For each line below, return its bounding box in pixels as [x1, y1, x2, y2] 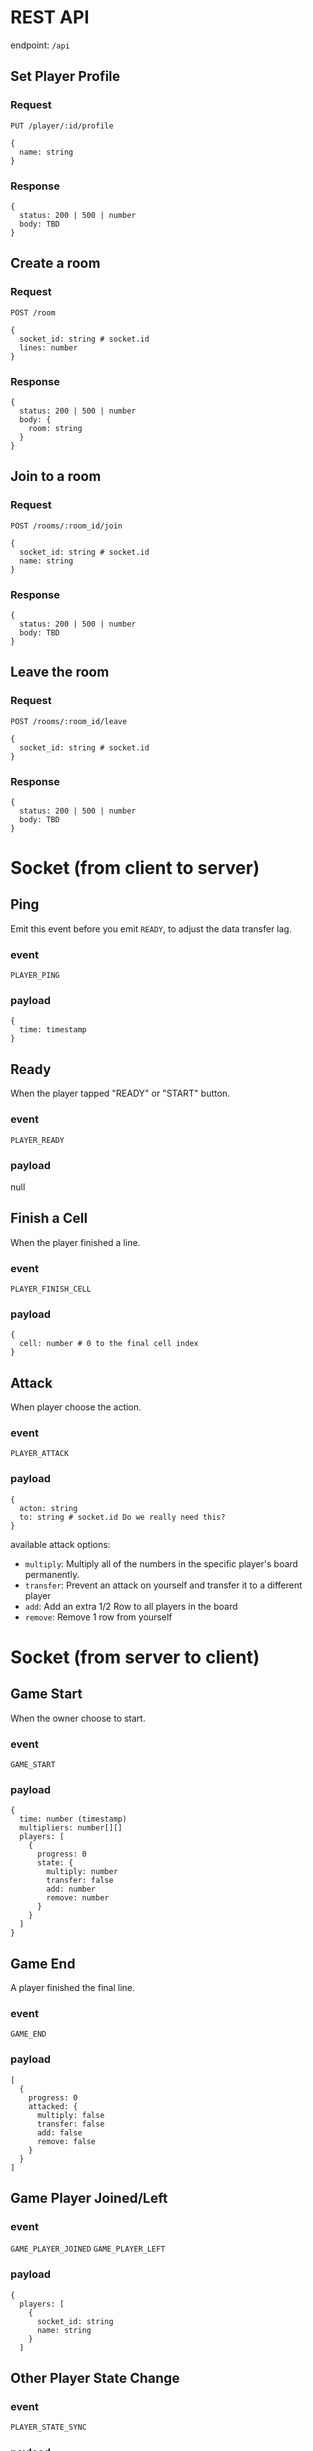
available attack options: [10, 1538, 111, 1550]
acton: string [19, 1503, 78, 1513]
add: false [36, 2127, 83, 2138]
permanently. [24, 1568, 80, 1580]
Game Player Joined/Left [10, 2190, 168, 2207]
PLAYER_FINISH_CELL [10, 1284, 92, 1294]
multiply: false [36, 2110, 105, 2120]
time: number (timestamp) [19, 1814, 128, 1825]
